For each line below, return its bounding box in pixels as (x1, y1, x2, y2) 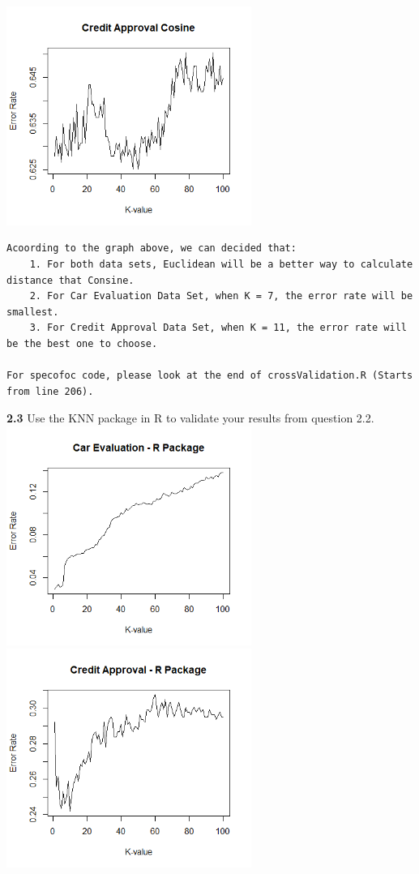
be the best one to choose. (6, 338, 158, 349)
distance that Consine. (6, 274, 135, 286)
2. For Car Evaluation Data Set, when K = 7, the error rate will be (29, 290, 413, 302)
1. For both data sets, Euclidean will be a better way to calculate (29, 259, 413, 271)
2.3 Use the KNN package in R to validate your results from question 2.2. (6, 409, 374, 426)
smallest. (6, 306, 59, 318)
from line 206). (6, 385, 94, 397)
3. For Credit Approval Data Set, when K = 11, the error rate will (29, 322, 407, 334)
